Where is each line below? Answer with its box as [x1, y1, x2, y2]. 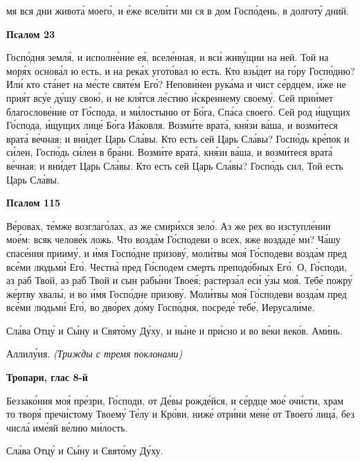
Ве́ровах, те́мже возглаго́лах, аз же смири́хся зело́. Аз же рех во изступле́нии [6, 218, 331, 233]
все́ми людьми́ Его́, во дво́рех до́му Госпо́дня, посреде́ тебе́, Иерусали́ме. [6, 300, 315, 314]
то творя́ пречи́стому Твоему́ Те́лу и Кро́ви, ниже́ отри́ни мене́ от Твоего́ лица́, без [6, 407, 354, 421]
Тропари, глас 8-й [6, 370, 88, 384]
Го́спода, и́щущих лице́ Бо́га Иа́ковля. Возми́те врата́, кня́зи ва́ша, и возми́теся [6, 118, 338, 132]
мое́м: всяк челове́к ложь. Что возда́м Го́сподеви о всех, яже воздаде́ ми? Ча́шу [6, 232, 341, 247]
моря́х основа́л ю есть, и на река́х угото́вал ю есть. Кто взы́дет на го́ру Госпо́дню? [6, 63, 355, 78]
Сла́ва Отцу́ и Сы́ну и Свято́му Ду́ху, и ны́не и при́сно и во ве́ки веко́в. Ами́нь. [6, 323, 343, 337]
